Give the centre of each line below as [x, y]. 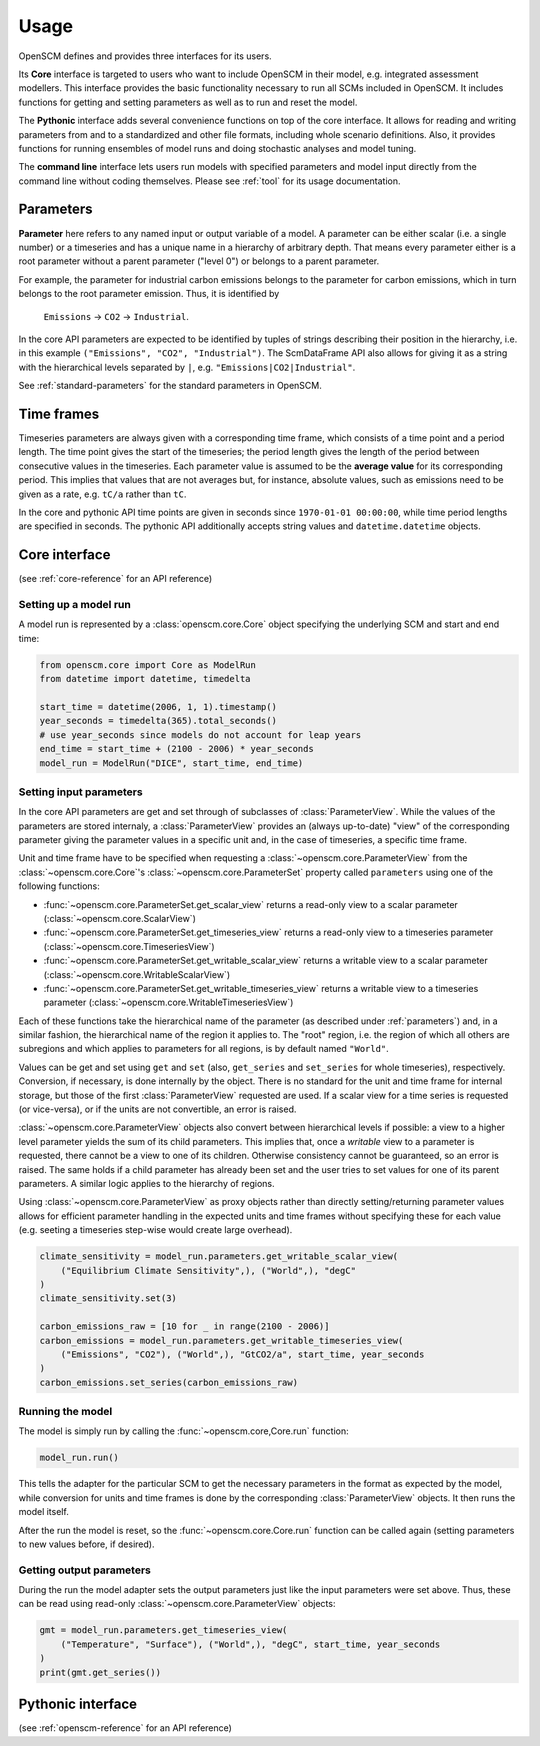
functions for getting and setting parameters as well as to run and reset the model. [188, 102]
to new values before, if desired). [86, 1544]
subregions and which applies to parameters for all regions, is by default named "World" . [203, 1049]
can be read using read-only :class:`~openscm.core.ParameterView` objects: [177, 1604]
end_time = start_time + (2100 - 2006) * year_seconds [176, 749]
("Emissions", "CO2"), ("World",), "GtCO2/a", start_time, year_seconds [242, 1354]
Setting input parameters [81, 792]
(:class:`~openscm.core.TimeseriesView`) [129, 946]
